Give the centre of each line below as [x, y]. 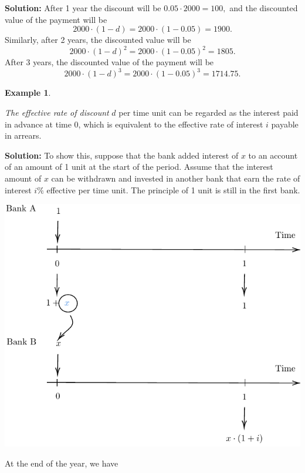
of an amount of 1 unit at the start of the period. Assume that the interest [139, 167]
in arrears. [23, 135]
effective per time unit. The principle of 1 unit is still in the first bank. [173, 189]
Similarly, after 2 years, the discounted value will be [98, 40]
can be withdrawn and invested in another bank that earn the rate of [176, 178]
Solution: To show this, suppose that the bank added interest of [122, 155]
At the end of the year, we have [62, 463]
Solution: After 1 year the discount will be [83, 8]
